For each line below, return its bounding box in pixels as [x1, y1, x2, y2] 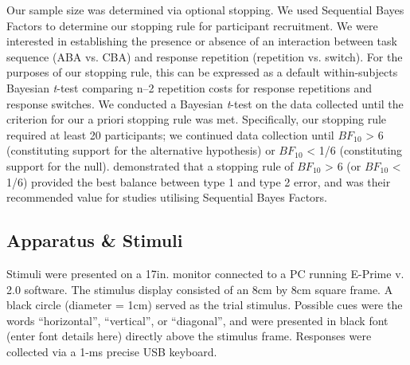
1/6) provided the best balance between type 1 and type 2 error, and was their [6, 173, 391, 190]
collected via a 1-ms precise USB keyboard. [6, 343, 217, 359]
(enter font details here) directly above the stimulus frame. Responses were [6, 328, 372, 344]
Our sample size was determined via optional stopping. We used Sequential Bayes [6, 2, 404, 18]
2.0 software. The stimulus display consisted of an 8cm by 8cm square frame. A [6, 281, 393, 297]
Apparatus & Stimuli [6, 228, 183, 253]
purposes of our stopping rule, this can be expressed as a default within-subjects [6, 64, 398, 80]
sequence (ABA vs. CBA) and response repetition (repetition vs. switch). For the [6, 48, 403, 65]
